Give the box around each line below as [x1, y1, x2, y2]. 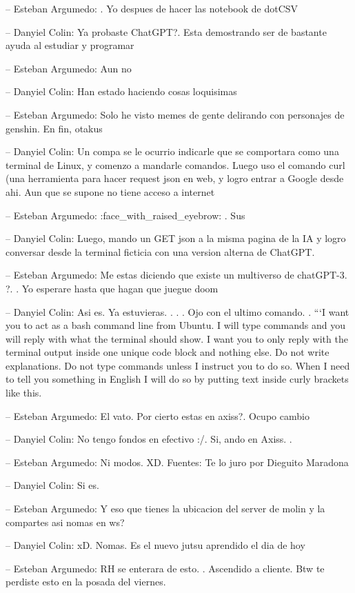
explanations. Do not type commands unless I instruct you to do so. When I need [6, 358, 350, 372]
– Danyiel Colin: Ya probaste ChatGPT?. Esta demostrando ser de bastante [6, 24, 327, 39]
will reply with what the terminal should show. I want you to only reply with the [6, 331, 348, 345]
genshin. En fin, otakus [6, 121, 103, 135]
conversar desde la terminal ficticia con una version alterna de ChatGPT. [6, 244, 315, 259]
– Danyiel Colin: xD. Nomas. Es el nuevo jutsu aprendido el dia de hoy [6, 538, 305, 552]
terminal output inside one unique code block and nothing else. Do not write [6, 345, 329, 359]
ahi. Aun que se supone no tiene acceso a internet [6, 184, 215, 199]
